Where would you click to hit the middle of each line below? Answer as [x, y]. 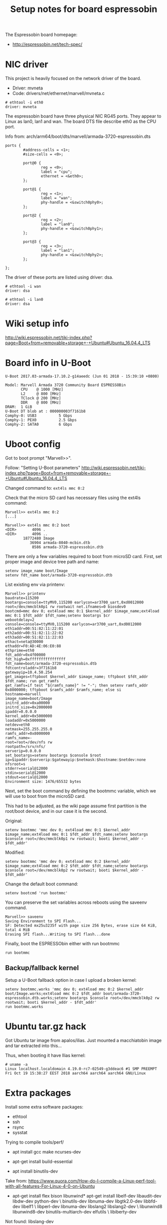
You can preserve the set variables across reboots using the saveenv [76, 902]
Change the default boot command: [42, 884]
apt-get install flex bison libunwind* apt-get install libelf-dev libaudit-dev [87, 1196]
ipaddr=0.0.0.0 [21, 711]
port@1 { [32, 189]
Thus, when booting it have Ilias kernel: [45, 1055]
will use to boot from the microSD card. [45, 796]
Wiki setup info [37, 324]
